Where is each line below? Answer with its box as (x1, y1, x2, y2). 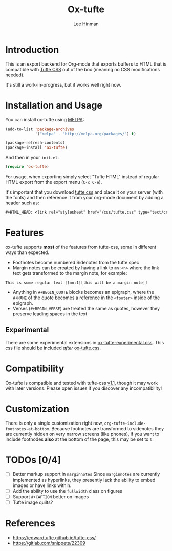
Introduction (5, 44, 59, 55)
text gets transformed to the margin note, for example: (12, 270, 127, 276)
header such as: (5, 200, 39, 206)
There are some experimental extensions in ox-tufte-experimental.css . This (5, 339, 164, 345)
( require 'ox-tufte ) (5, 164, 50, 169)
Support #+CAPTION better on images (12, 493, 89, 500)
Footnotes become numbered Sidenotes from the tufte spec (12, 259, 139, 265)
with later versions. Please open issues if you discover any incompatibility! (5, 385, 162, 391)
